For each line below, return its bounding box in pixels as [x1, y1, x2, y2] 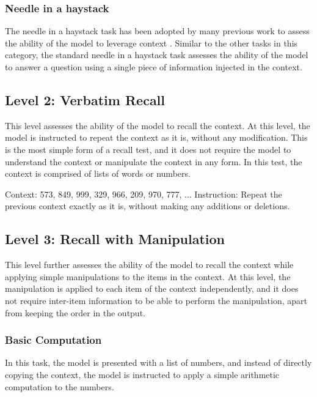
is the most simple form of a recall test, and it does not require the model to [5, 143, 291, 155]
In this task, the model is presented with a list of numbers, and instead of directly [5, 356, 312, 369]
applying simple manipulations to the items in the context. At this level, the [5, 270, 291, 283]
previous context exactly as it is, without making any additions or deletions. [5, 199, 290, 212]
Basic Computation [5, 332, 102, 347]
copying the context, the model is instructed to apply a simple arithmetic [5, 368, 280, 380]
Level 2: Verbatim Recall [5, 90, 166, 109]
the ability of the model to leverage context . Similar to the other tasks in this [5, 36, 298, 49]
